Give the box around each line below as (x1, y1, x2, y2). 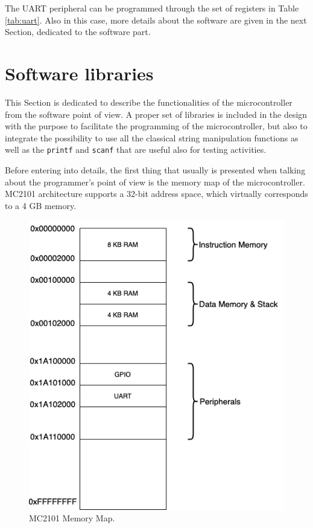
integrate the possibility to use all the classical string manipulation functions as (5, 131, 299, 144)
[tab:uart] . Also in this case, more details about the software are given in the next (5, 13, 307, 26)
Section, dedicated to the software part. (5, 25, 151, 38)
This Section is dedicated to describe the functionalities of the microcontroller (5, 95, 292, 108)
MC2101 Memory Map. (29, 512, 115, 524)
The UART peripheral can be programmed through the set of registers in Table (5, 2, 299, 14)
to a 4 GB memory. (5, 199, 77, 211)
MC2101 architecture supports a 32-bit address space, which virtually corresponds (5, 187, 308, 200)
